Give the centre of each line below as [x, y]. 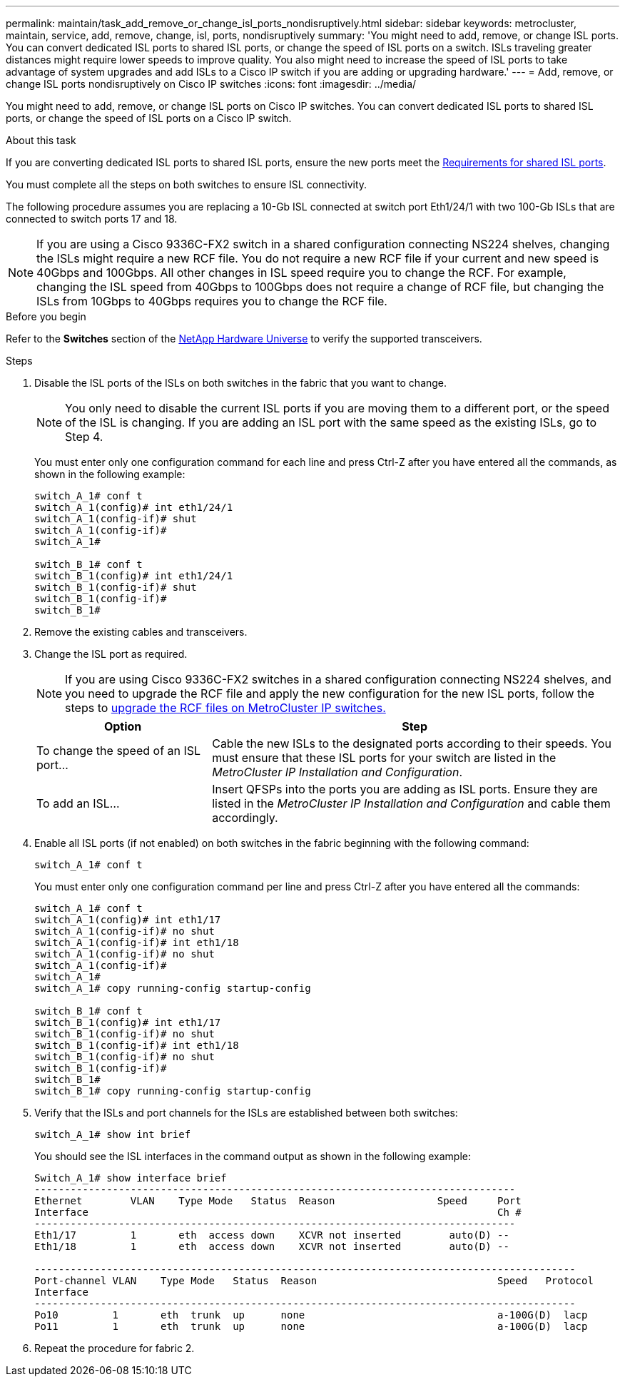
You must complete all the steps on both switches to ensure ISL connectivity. [187, 184]
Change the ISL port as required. [111, 654]
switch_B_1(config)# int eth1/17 [128, 1022]
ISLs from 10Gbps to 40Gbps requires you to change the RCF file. [212, 301]
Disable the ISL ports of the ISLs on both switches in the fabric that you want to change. [241, 383]
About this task [41, 140]
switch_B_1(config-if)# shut [116, 587]
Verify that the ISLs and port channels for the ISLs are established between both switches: [246, 1113]
